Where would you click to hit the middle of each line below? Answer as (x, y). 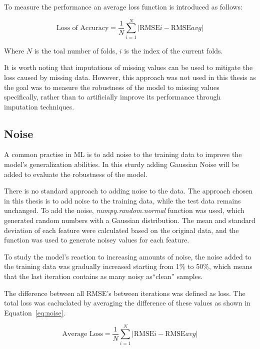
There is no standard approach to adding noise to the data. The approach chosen (128, 191)
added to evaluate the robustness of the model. (76, 174)
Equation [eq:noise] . (35, 312)
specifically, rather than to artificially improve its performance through (112, 97)
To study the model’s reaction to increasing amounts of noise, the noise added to (128, 256)
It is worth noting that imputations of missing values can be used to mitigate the (128, 67)
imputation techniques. (39, 106)
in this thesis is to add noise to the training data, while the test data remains (122, 200)
